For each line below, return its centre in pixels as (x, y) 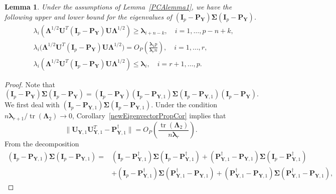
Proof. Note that (30, 84)
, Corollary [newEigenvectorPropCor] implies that (149, 116)
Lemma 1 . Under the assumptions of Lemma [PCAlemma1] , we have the (118, 7)
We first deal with (32, 105)
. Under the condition (184, 105)
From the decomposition (42, 144)
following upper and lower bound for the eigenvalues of (88, 16)
